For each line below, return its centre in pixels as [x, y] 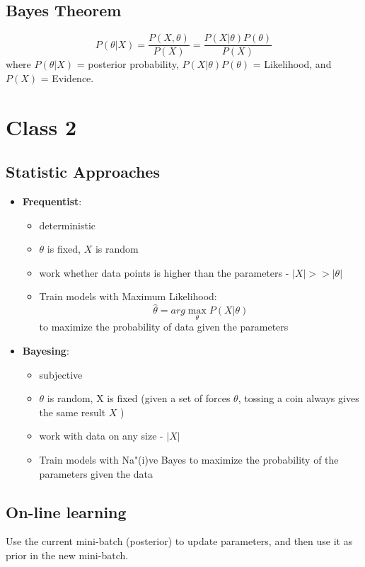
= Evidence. [67, 78]
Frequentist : [52, 201]
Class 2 [41, 126]
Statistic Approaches [83, 172]
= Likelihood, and [292, 64]
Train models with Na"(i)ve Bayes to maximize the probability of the [189, 459]
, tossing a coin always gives [299, 398]
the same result [73, 412]
